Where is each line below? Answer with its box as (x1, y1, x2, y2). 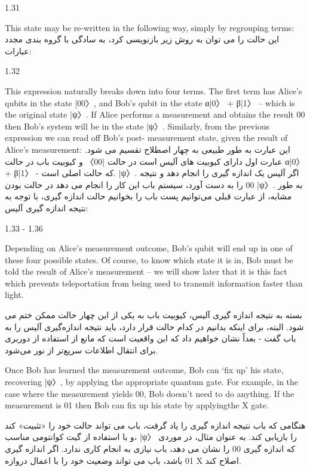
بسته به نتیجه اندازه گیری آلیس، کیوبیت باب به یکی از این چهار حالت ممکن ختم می (5, 309, 302, 321)
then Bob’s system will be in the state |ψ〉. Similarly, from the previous (5, 119, 270, 132)
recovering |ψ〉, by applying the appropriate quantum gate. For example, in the (5, 375, 299, 388)
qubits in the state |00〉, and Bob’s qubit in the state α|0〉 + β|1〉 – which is (5, 96, 295, 109)
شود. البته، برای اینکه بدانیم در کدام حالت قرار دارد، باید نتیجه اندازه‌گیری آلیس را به (5, 320, 304, 333)
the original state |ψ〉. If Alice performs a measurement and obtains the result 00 (5, 108, 305, 121)
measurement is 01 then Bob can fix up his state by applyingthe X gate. (5, 399, 269, 411)
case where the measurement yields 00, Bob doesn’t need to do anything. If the (5, 387, 294, 399)
